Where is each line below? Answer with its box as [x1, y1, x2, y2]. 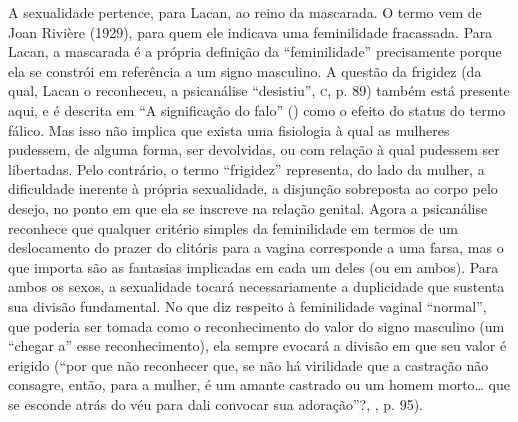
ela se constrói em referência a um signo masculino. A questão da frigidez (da [8, 60, 482, 81]
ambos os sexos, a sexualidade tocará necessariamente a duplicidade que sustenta [8, 276, 505, 297]
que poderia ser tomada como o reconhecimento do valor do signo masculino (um [8, 315, 505, 336]
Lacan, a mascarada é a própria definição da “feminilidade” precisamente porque [8, 41, 502, 62]
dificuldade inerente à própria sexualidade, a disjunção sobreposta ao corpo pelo [8, 178, 498, 199]
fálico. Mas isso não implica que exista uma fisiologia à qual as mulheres [8, 119, 450, 140]
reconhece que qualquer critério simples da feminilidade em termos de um [8, 217, 458, 238]
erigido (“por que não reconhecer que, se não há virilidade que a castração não [8, 354, 489, 375]
